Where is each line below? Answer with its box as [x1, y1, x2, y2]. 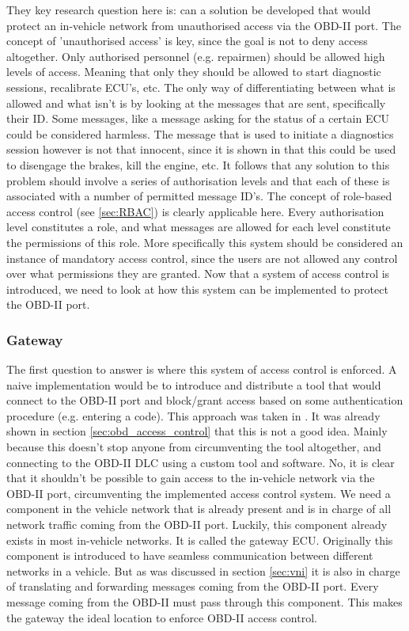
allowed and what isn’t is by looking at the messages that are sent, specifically [6, 94, 386, 111]
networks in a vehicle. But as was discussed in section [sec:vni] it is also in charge [6, 562, 400, 579]
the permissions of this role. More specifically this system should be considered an [6, 234, 403, 250]
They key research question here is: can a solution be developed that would [6, 2, 371, 17]
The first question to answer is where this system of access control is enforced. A [6, 361, 397, 378]
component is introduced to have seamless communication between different [6, 547, 373, 564]
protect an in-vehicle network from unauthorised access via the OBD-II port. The [6, 17, 401, 33]
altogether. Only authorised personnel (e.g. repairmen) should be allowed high [6, 48, 385, 64]
